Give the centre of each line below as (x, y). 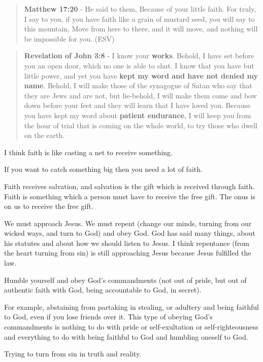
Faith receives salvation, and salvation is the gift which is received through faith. (129, 186)
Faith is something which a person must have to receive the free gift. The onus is (130, 196)
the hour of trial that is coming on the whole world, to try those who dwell (141, 125)
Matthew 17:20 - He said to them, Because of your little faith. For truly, (140, 9)
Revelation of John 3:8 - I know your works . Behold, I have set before (139, 56)
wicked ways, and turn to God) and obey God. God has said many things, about (130, 233)
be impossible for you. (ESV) (69, 38)
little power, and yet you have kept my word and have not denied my (141, 75)
